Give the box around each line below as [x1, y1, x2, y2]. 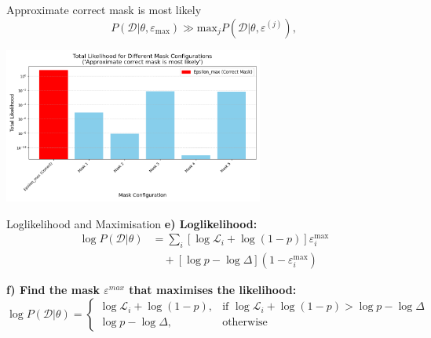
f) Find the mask [6, 282, 100, 298]
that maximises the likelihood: [129, 282, 297, 298]
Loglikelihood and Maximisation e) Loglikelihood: [6, 215, 258, 231]
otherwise [222, 317, 268, 329]
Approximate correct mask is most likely [6, 2, 202, 17]
